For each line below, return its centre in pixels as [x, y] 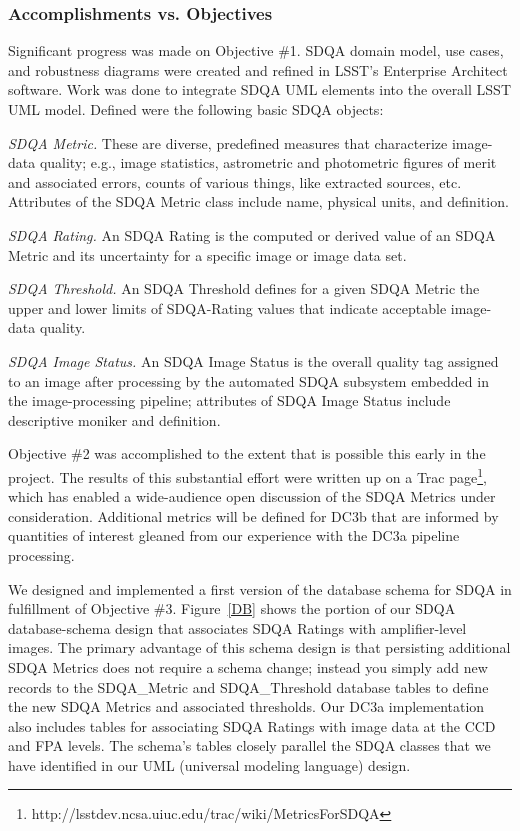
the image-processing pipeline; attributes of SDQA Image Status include [229, 400]
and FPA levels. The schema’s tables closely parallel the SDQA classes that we [249, 745]
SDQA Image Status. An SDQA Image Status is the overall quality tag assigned [253, 360]
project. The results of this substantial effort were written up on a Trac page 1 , [247, 475]
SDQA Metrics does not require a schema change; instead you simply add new [248, 666]
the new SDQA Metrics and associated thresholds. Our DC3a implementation [246, 706]
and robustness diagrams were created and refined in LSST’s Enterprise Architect [258, 69]
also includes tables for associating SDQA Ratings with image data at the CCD [252, 725]
